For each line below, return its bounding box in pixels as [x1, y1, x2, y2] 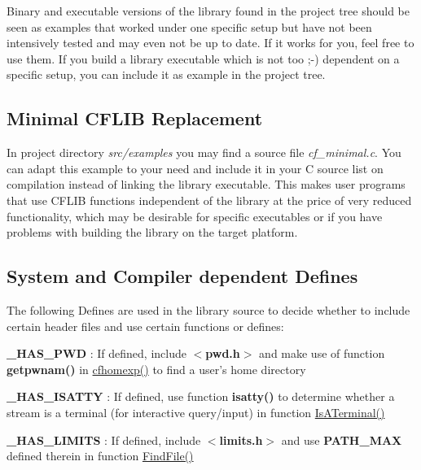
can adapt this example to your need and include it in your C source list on [7, 159, 384, 176]
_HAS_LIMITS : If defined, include [7, 431, 201, 448]
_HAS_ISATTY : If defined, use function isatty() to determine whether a [7, 388, 395, 405]
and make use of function [259, 345, 385, 362]
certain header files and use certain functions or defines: [7, 317, 284, 334]
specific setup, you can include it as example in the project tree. [7, 66, 326, 83]
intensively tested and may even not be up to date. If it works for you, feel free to [7, 34, 414, 51]
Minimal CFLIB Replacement [7, 106, 263, 131]
